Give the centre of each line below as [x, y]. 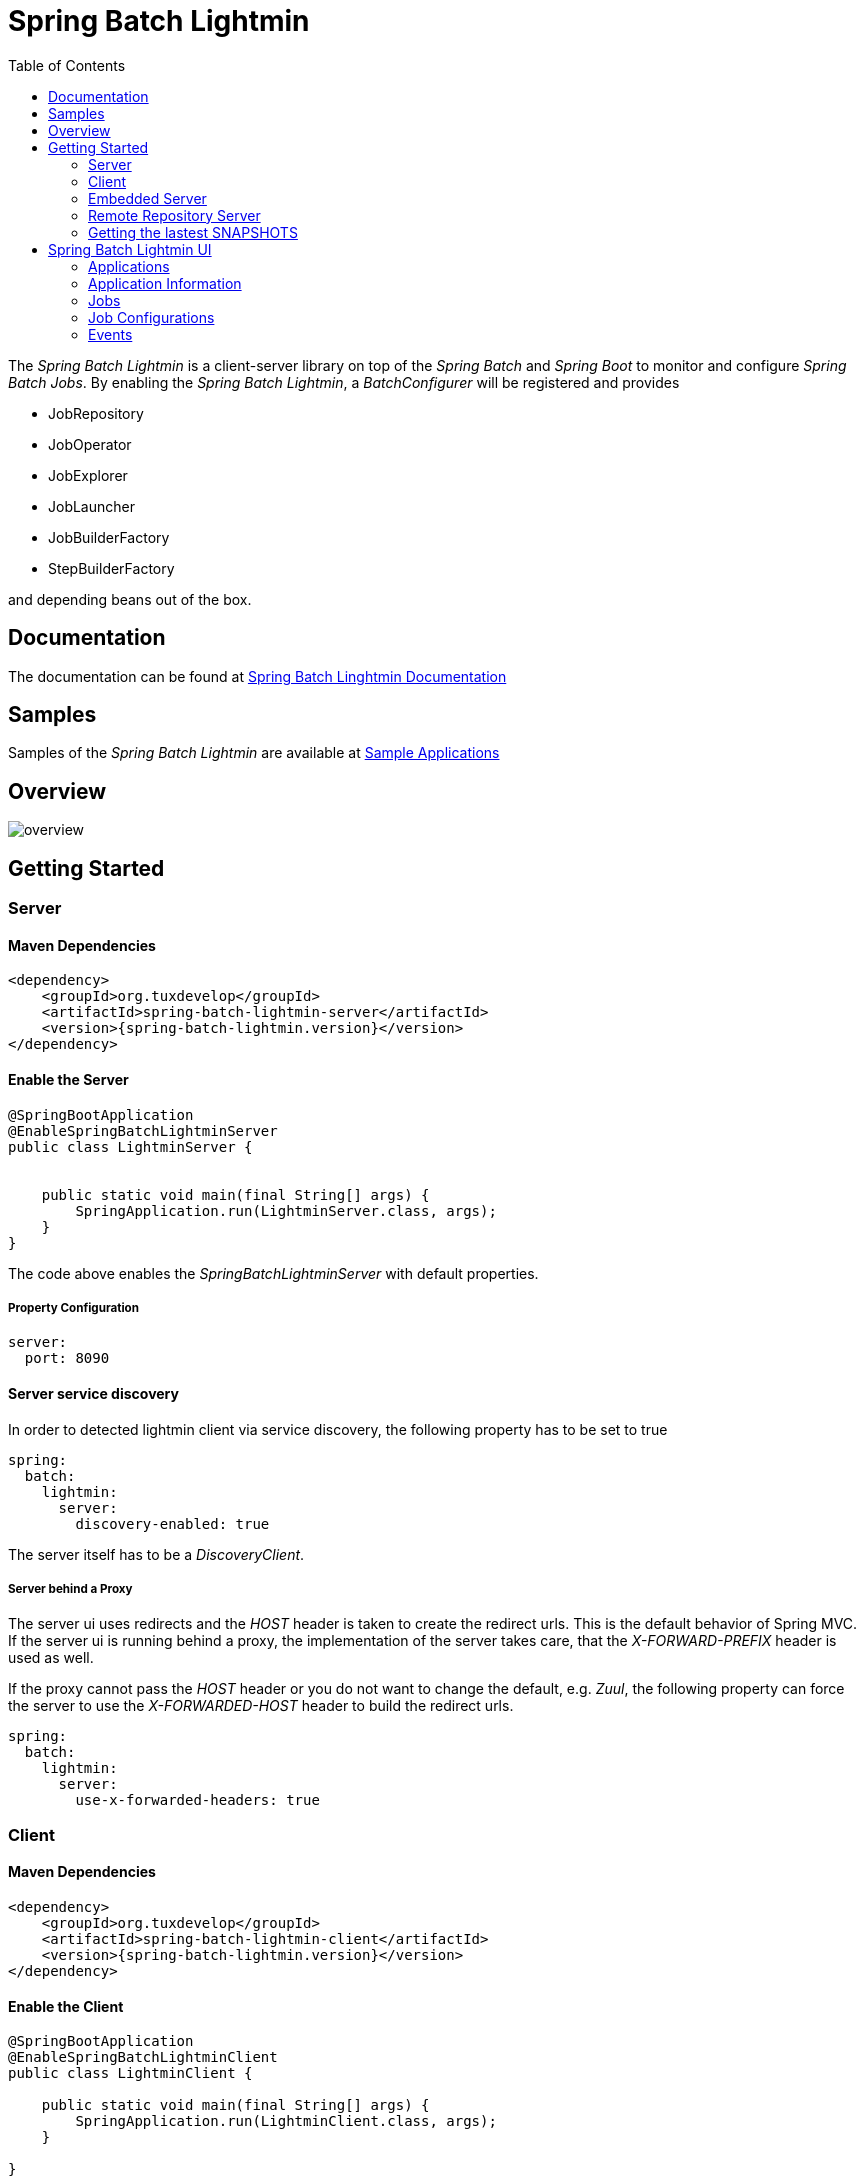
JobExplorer [88, 475]
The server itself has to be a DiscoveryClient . [156, 1554]
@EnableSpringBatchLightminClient [143, 2057]
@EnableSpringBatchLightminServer [143, 1130]
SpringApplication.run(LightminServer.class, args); [286, 1210]
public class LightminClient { [130, 2073]
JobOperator [90, 444]
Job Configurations [151, 317]
